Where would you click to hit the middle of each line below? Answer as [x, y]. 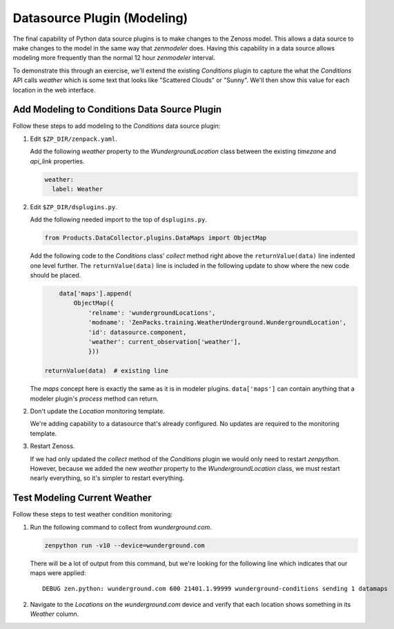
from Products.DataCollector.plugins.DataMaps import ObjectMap [156, 238]
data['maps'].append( [96, 294]
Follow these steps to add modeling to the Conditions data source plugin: [117, 126]
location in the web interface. [54, 90]
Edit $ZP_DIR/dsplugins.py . [73, 206]
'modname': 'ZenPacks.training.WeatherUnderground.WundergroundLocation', [217, 322]
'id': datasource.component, [137, 332]
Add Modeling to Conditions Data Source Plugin [117, 109]
